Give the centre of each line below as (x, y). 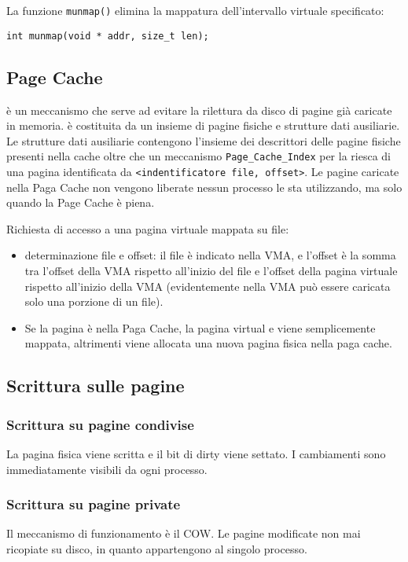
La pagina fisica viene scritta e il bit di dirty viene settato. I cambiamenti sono (196, 453)
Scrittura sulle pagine (96, 386)
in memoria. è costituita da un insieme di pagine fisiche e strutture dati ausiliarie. (203, 125)
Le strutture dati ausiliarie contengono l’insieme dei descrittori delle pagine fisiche (204, 140)
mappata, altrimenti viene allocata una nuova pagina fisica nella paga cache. (208, 343)
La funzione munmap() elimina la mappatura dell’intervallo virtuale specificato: (195, 10)
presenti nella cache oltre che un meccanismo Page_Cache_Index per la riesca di (198, 156)
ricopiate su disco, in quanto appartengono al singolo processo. (157, 548)
